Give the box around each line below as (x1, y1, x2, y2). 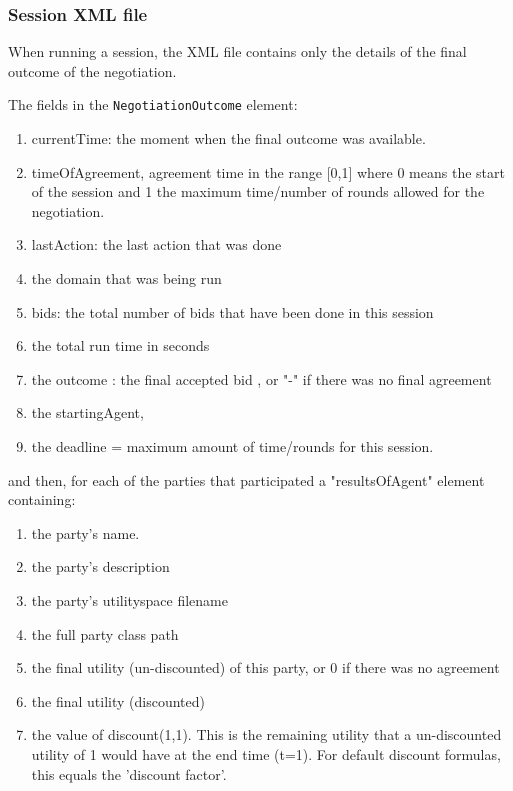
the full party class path (31, 623, 179, 644)
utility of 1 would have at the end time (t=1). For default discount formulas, (31, 743, 501, 764)
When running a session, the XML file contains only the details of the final (8, 41, 467, 62)
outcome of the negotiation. (8, 60, 177, 81)
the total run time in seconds (31, 335, 210, 356)
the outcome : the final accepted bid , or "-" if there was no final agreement (31, 368, 492, 389)
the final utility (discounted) (31, 690, 205, 711)
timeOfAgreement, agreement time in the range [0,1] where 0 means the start (31, 161, 505, 182)
